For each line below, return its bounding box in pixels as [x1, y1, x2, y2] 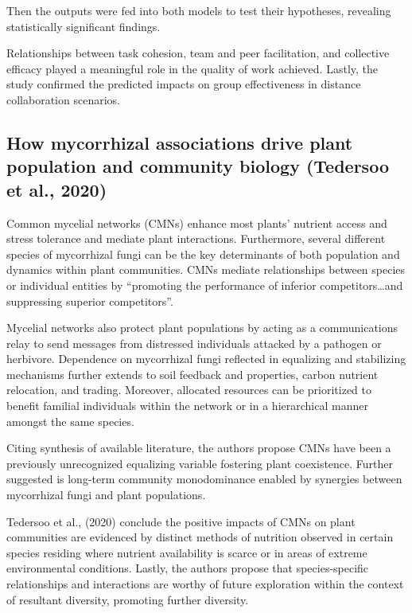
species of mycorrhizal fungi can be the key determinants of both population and [6, 245, 400, 262]
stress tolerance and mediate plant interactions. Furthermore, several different [6, 230, 386, 247]
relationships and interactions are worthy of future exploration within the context [6, 576, 404, 592]
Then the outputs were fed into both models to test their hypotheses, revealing [6, 2, 391, 18]
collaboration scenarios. [6, 91, 120, 107]
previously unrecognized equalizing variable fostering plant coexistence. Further [6, 455, 394, 471]
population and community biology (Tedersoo [6, 154, 389, 178]
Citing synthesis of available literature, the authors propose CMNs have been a [6, 439, 391, 456]
